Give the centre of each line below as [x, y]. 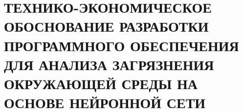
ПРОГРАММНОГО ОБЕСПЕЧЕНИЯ [121, 45]
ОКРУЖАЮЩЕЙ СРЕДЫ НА [101, 83]
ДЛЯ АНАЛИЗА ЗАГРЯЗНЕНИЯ [109, 64]
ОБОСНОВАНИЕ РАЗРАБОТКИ [106, 26]
